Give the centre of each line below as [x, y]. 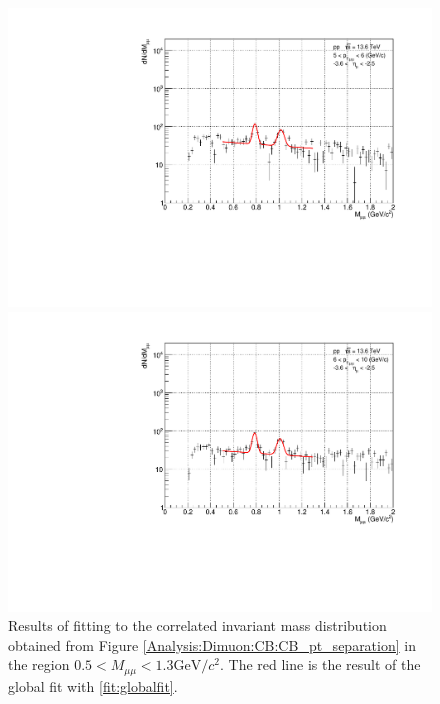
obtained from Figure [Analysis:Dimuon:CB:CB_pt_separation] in [212, 644]
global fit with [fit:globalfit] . [93, 685]
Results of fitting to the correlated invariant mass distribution [197, 625]
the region [39, 664]
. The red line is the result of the [320, 664]
